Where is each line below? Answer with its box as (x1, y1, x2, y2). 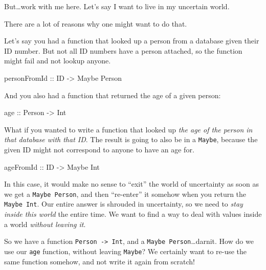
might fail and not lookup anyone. (4, 55, 111, 66)
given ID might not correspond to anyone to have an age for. (4, 144, 194, 154)
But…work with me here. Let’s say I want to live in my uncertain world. (4, 1, 230, 11)
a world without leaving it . (4, 218, 86, 229)
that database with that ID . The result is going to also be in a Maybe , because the (4, 134, 258, 145)
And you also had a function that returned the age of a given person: (4, 89, 221, 100)
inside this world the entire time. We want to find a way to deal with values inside (4, 209, 262, 219)
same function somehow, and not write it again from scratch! (4, 256, 195, 266)
